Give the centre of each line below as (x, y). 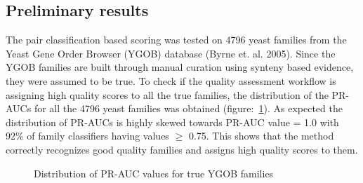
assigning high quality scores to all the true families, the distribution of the (167, 94)
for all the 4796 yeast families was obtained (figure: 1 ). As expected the (188, 108)
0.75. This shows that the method (261, 136)
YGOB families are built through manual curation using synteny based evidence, (180, 67)
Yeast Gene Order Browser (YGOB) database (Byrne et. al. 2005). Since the (171, 53)
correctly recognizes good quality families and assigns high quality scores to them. (182, 149)
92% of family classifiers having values (87, 136)
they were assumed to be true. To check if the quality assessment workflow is (171, 80)
